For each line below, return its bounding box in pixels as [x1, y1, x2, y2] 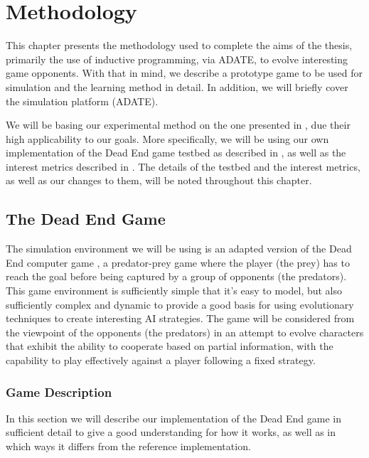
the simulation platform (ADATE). [6, 93, 159, 108]
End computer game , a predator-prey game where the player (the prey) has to [6, 255, 350, 270]
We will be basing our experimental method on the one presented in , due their [6, 117, 351, 132]
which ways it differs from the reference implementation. [6, 439, 251, 454]
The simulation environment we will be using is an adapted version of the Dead [6, 241, 352, 256]
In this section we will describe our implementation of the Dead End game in [6, 410, 342, 425]
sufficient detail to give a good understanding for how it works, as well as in [6, 425, 336, 440]
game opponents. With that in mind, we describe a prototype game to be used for [6, 65, 363, 80]
